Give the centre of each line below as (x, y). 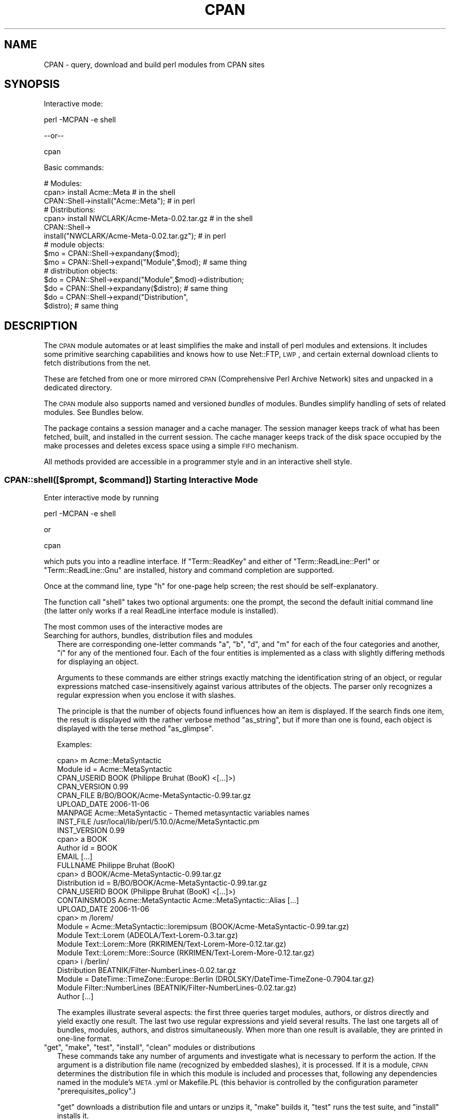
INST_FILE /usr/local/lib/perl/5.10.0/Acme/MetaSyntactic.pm (158, 822)
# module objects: (74, 245)
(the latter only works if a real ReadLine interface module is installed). (161, 611)
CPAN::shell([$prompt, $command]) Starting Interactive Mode (131, 480)
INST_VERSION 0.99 (91, 830)
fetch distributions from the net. (97, 363)
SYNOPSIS (32, 84)
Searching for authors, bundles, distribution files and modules (148, 636)
